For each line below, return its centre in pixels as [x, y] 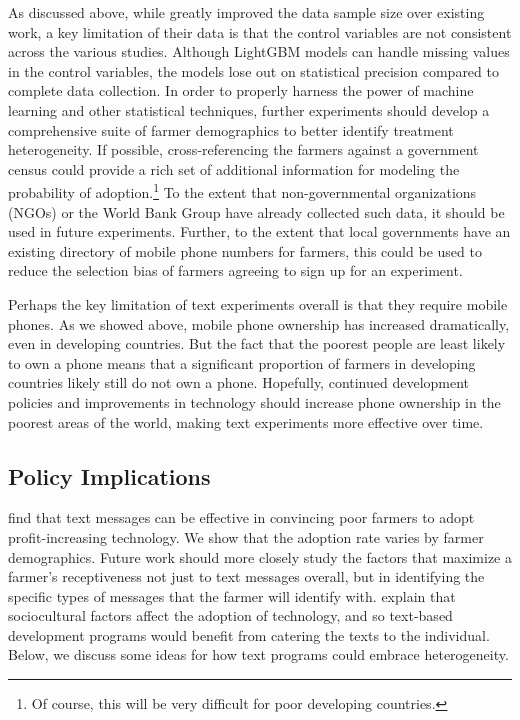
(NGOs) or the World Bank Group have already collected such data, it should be [256, 211]
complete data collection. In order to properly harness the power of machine [241, 90]
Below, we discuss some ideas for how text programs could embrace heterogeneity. [258, 654]
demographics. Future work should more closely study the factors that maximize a [260, 556]
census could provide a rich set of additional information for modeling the [234, 168]
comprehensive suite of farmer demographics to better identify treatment [231, 129]
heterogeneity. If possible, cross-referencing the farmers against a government [243, 149]
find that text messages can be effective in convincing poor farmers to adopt [241, 517]
